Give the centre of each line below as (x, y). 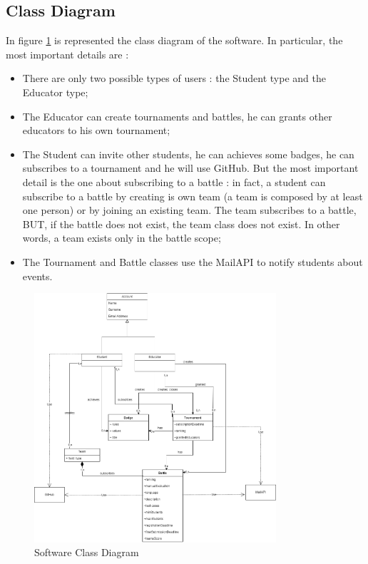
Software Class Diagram (87, 552)
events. (37, 276)
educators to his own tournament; (96, 130)
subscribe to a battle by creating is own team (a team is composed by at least (193, 196)
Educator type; (55, 92)
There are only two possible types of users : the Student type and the (174, 78)
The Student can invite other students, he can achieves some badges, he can (188, 154)
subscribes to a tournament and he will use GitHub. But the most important (190, 168)
